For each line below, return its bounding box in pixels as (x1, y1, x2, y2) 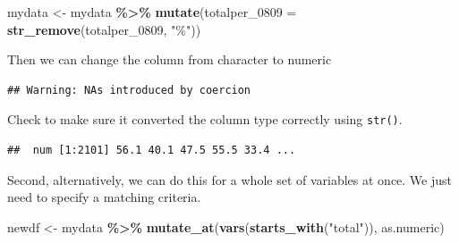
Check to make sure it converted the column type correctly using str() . (7, 110, 403, 129)
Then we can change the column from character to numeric (7, 50, 332, 69)
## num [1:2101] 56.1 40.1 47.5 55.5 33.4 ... (7, 144, 296, 157)
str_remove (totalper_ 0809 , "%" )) (7, 20, 201, 38)
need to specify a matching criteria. (7, 188, 201, 206)
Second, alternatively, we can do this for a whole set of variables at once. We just (7, 170, 453, 189)
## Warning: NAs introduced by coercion (7, 83, 251, 96)
